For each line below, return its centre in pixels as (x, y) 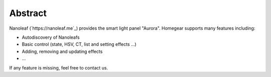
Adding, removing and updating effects (62, 51)
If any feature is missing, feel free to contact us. (58, 67)
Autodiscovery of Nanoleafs (51, 37)
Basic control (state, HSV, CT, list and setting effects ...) (79, 44)
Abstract (28, 13)
